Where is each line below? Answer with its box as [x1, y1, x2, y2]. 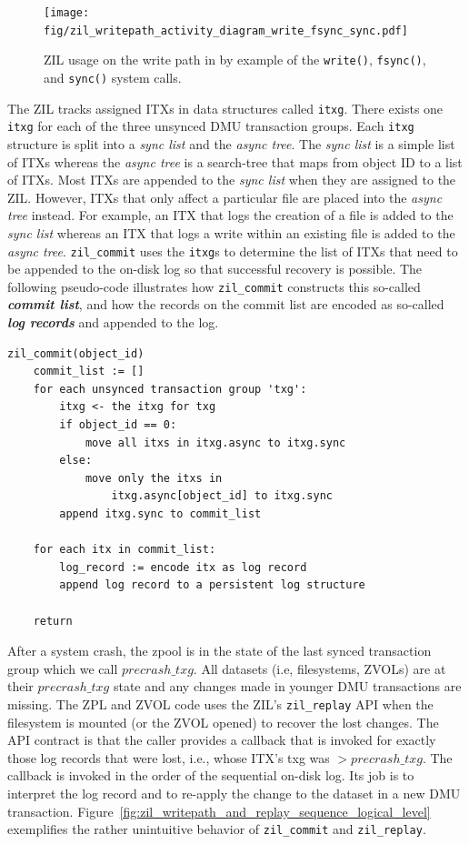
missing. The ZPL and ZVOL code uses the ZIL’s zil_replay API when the [7, 694, 434, 713]
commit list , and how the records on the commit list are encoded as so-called [7, 295, 444, 314]
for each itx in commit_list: [33, 543, 216, 557]
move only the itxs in [85, 471, 223, 485]
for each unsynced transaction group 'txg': [33, 382, 307, 396]
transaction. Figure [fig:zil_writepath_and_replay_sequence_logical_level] [7, 801, 431, 820]
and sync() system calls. [44, 67, 182, 86]
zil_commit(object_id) [7, 347, 145, 360]
